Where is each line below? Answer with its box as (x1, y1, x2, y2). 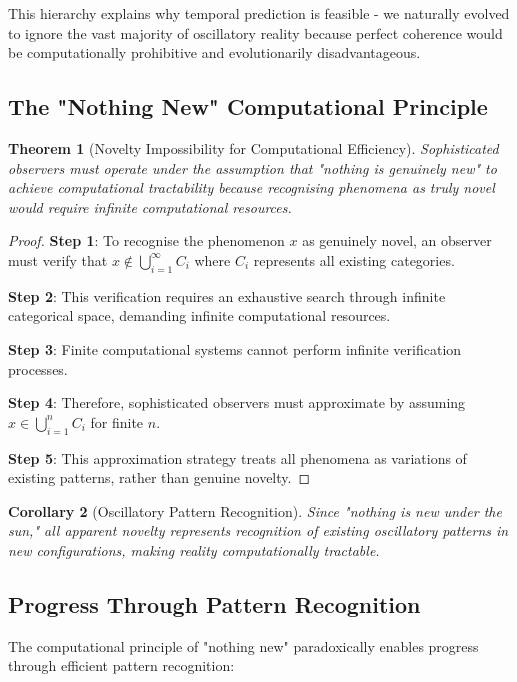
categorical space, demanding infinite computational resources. (8, 305, 391, 326)
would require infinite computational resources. (8, 196, 292, 217)
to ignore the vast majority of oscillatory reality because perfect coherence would (8, 22, 503, 43)
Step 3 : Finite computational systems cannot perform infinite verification (8, 338, 462, 359)
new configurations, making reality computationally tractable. (8, 539, 380, 560)
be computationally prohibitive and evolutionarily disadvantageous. (8, 42, 421, 63)
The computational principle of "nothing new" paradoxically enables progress (8, 635, 479, 656)
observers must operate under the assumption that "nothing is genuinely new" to (8, 157, 497, 178)
